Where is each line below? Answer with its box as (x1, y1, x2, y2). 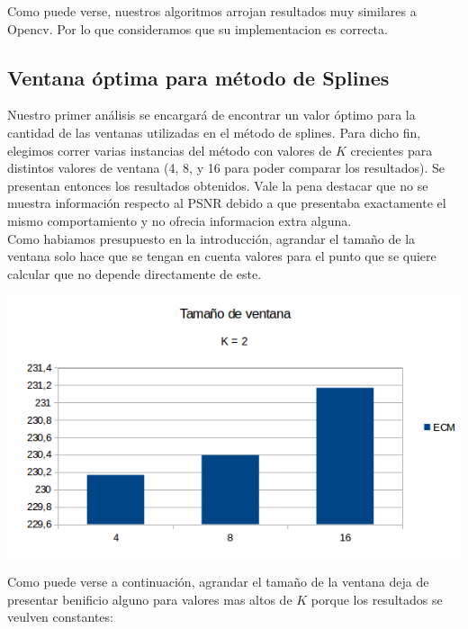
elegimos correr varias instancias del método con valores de (7, 140, 332, 159)
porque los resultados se (310, 589, 443, 608)
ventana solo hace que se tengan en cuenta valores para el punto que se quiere (7, 247, 436, 265)
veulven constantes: (7, 607, 113, 626)
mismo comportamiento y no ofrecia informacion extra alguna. (7, 211, 352, 229)
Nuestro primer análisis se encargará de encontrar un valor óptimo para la (7, 105, 416, 124)
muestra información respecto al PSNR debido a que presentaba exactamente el (7, 193, 446, 212)
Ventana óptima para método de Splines (7, 63, 390, 91)
